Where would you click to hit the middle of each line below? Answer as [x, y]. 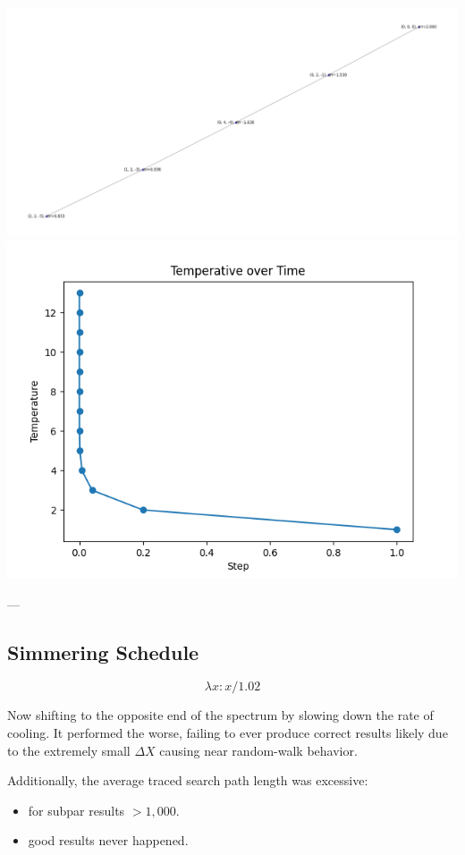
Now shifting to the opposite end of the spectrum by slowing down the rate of [220, 715]
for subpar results [76, 810]
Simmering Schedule [103, 652]
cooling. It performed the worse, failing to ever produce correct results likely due [228, 732]
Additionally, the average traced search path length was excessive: [188, 780]
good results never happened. [108, 840]
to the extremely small [69, 750]
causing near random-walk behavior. [258, 750]
